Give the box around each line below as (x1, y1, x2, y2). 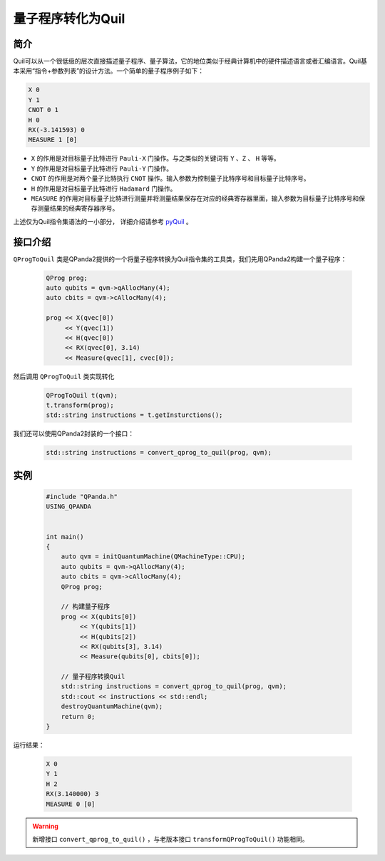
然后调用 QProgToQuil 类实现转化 (13, 372, 115, 381)
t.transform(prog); (46, 401, 114, 410)
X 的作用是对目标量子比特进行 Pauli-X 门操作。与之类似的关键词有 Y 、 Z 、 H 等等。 (31, 154, 281, 163)
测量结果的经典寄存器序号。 (36, 204, 119, 213)
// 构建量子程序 (61, 603, 111, 610)
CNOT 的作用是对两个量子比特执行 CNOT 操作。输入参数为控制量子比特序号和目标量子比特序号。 (31, 174, 310, 183)
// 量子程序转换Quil (61, 673, 125, 681)
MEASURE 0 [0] (46, 800, 96, 808)
